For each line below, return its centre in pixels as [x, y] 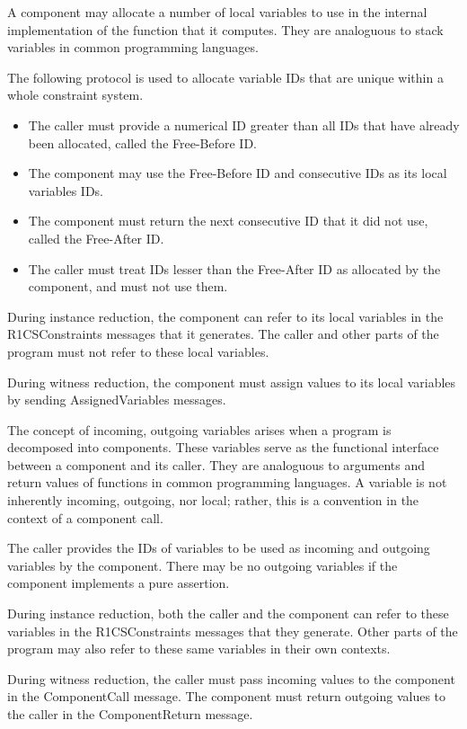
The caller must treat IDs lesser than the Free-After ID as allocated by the [234, 268]
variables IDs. [66, 190]
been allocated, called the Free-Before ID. [142, 142]
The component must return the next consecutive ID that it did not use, [228, 221]
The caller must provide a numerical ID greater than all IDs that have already [244, 124]
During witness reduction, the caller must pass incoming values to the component [231, 678]
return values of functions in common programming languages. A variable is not [227, 482]
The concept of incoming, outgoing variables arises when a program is [199, 429]
